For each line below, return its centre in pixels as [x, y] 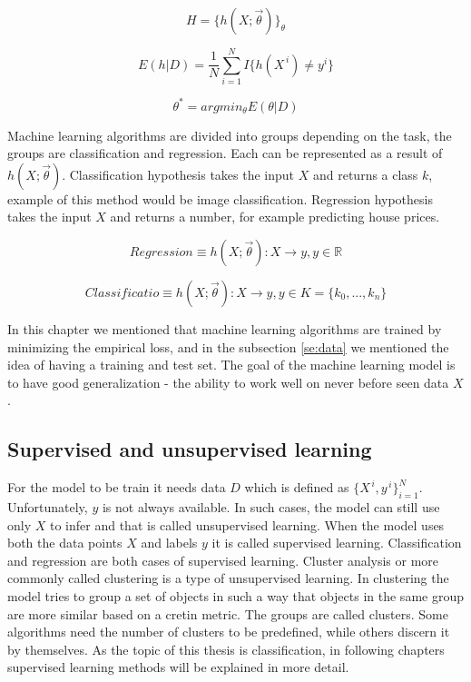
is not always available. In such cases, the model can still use [271, 506]
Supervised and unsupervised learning [190, 449]
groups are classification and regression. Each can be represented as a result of [225, 153]
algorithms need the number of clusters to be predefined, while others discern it [229, 632]
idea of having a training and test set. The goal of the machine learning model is [231, 365]
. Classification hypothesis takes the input [178, 174]
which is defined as [297, 487]
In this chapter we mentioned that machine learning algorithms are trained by [225, 329]
